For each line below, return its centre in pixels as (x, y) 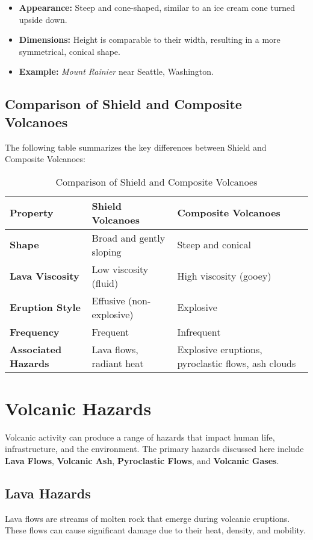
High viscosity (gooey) (224, 276)
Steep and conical (214, 245)
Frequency (35, 331)
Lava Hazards (48, 493)
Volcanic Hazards (78, 408)
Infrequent (199, 331)
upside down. (43, 19)
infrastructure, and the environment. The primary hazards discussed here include (154, 449)
